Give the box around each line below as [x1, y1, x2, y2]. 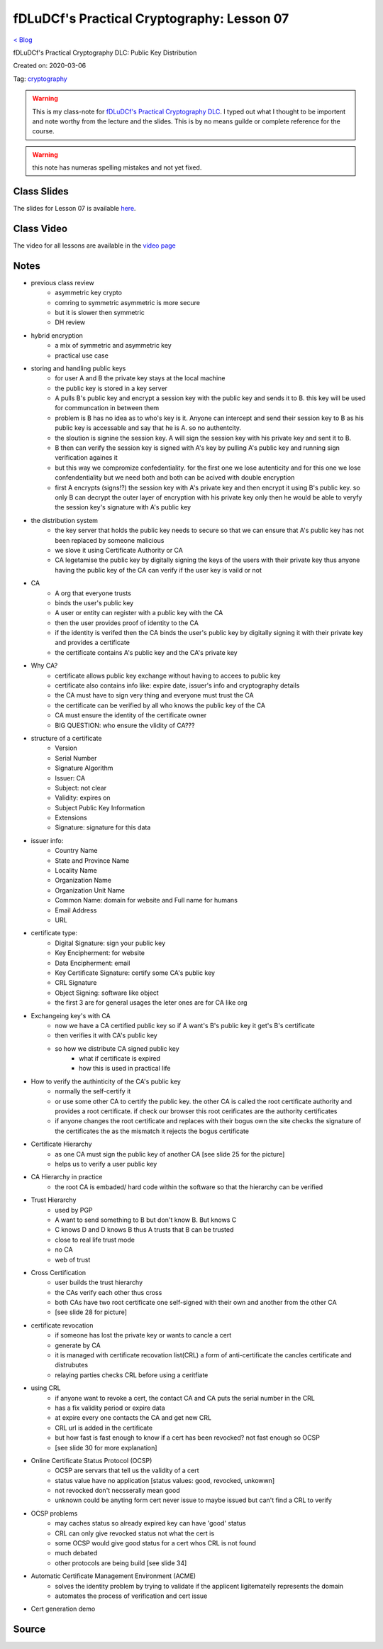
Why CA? [30, 661, 58, 670]
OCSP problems [30, 1509, 78, 1518]
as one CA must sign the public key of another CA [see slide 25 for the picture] [55, 1149, 285, 1158]
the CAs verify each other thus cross [55, 1288, 162, 1296]
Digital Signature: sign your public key [55, 939, 166, 947]
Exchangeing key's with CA [30, 1011, 111, 1020]
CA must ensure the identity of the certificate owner [55, 711, 207, 719]
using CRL [30, 1384, 62, 1392]
